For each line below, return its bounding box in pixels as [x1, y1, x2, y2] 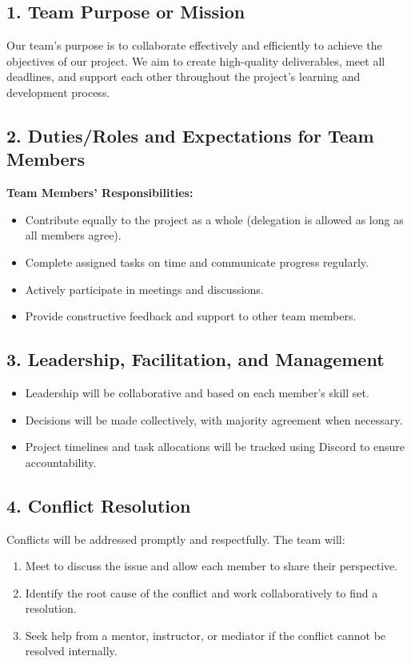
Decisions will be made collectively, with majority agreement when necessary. [25, 411, 403, 428]
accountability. [25, 453, 97, 470]
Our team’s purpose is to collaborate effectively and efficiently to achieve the [6, 37, 382, 54]
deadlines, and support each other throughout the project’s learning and [6, 68, 361, 85]
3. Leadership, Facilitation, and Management [6, 347, 385, 372]
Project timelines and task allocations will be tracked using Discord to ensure [25, 438, 405, 455]
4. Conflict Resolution [6, 493, 191, 517]
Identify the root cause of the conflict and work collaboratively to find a [25, 584, 378, 601]
